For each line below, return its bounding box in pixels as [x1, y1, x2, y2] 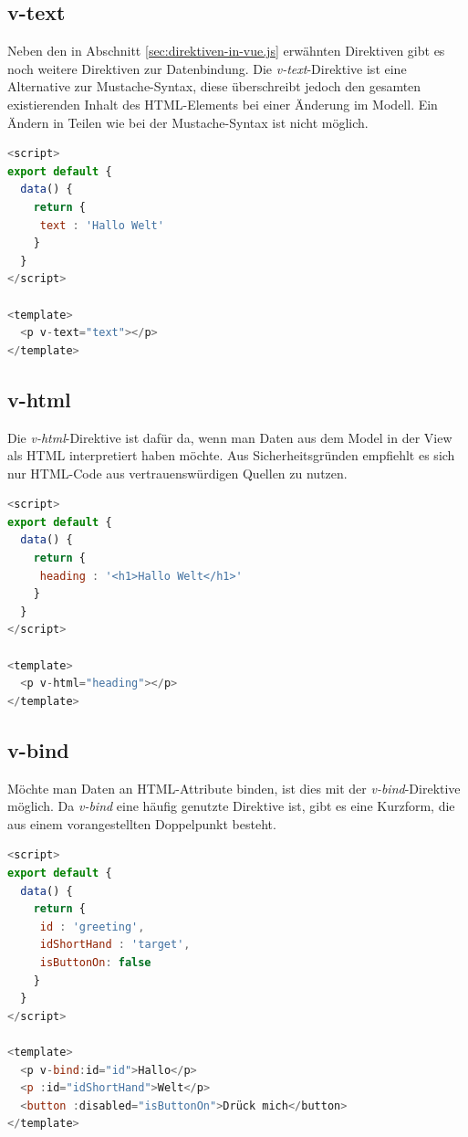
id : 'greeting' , [39, 920, 145, 933]
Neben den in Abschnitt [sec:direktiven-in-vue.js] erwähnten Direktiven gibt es [7, 41, 445, 60]
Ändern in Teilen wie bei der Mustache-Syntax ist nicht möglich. [7, 112, 369, 132]
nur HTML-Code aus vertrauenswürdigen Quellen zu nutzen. [7, 463, 348, 482]
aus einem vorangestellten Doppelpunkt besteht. [7, 814, 276, 833]
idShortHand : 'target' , [39, 938, 191, 952]
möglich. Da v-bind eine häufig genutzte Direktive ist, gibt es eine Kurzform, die [7, 796, 455, 816]
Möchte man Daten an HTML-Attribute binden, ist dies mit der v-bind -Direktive [7, 778, 461, 797]
